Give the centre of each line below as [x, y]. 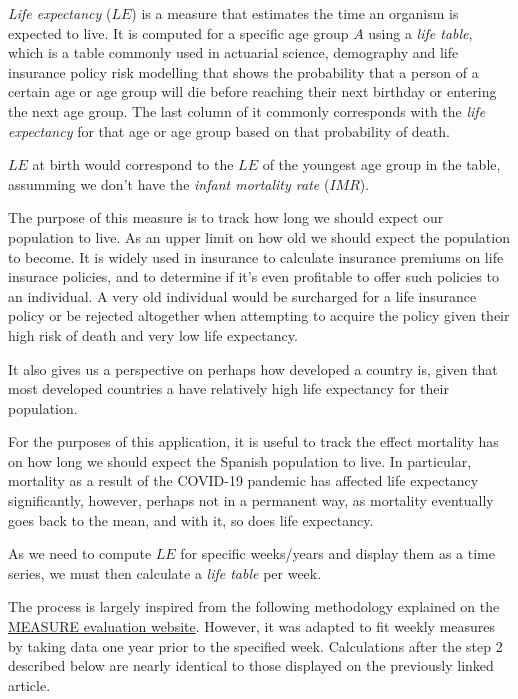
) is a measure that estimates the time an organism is [295, 13]
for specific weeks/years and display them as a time [337, 553]
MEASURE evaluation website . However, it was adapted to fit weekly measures [252, 626]
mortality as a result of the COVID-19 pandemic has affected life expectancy [243, 480]
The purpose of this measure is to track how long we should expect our [226, 217]
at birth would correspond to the [133, 164]
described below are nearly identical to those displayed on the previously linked [251, 665]
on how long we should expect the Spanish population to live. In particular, [240, 460]
